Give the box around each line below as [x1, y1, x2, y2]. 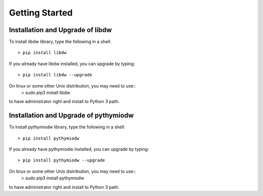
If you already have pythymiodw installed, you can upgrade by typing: [9, 146, 149, 152]
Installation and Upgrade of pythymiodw [9, 111, 134, 120]
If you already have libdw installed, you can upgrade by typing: [9, 61, 135, 67]
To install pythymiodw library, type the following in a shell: [9, 124, 125, 130]
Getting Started [9, 7, 73, 18]
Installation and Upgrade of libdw [9, 26, 112, 34]
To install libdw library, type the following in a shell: [9, 39, 112, 45]
